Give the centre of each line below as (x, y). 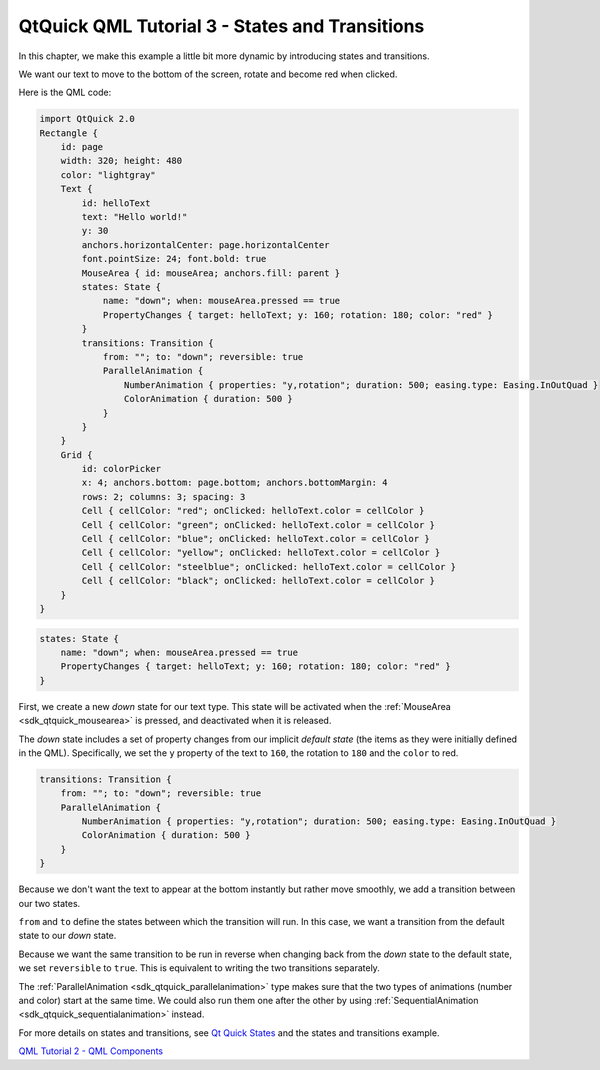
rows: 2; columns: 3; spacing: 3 (163, 496)
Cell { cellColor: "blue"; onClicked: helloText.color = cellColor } (255, 539)
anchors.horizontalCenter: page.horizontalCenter (205, 244)
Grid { (76, 454)
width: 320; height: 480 (121, 161)
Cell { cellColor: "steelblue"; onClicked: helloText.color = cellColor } (269, 566)
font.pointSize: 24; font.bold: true (174, 259)
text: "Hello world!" (134, 217)
